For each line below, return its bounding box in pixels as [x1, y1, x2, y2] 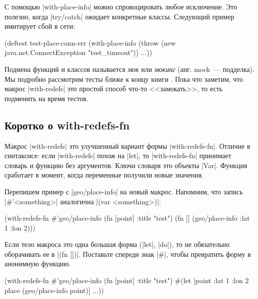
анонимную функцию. [4, 258, 71, 269]
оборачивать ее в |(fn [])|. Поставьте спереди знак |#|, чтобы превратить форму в [4, 248, 251, 259]
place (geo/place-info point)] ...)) [4, 285, 104, 295]
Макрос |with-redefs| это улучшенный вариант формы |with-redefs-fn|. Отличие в [4, 140, 251, 151]
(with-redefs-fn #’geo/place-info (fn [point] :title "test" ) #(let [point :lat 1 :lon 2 [4, 275, 249, 286]
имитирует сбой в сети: [4, 21, 75, 31]
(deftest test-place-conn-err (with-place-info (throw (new [4, 37, 176, 48]
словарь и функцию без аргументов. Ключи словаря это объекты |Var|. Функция [4, 160, 248, 170]
